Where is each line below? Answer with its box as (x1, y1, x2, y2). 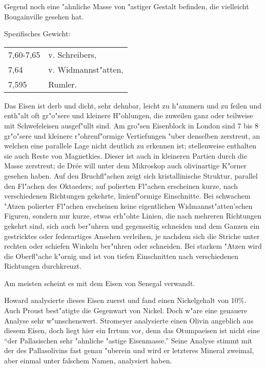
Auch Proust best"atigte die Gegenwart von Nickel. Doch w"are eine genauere (4, 305, 248, 316)
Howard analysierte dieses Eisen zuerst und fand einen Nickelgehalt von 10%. (4, 295, 247, 306)
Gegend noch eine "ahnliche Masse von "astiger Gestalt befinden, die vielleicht (4, 1, 249, 11)
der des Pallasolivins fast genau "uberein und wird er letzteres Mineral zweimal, (4, 345, 254, 356)
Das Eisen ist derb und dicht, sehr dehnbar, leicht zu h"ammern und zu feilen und (4, 100, 261, 111)
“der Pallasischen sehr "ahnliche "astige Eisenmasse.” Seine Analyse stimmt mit (4, 335, 253, 345)
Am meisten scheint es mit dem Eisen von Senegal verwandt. (4, 277, 195, 288)
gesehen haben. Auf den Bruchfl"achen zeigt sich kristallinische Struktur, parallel (4, 170, 258, 181)
